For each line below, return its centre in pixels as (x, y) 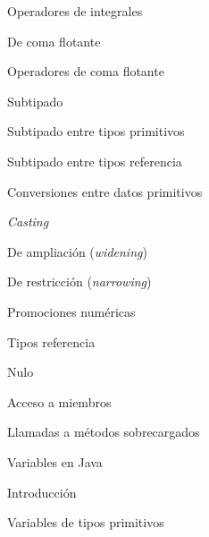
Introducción (42, 492)
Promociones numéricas (71, 311)
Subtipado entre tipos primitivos (96, 131)
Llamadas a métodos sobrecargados (104, 432)
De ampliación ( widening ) (77, 251)
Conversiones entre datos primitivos (105, 191)
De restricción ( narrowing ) (79, 281)
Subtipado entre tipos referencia (95, 161)
